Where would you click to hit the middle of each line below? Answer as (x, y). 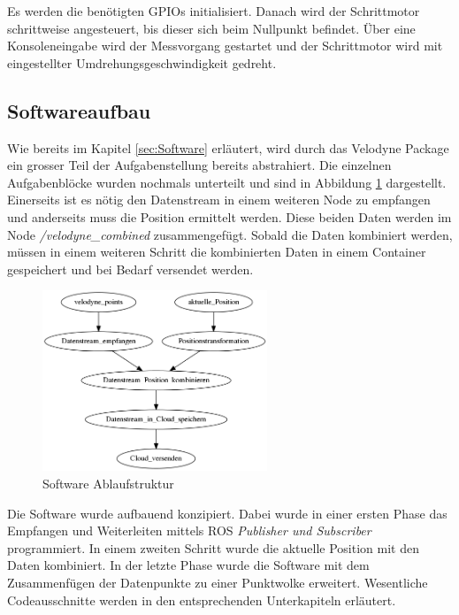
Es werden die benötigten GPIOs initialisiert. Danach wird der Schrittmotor (214, 11)
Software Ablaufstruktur (108, 484)
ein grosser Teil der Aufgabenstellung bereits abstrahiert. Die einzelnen (199, 165)
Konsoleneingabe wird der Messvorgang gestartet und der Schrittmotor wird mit (225, 46)
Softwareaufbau (79, 110)
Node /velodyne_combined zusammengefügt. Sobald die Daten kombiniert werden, (230, 234)
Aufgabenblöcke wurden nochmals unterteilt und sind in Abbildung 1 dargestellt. (227, 182)
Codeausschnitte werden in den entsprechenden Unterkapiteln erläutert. (202, 600)
